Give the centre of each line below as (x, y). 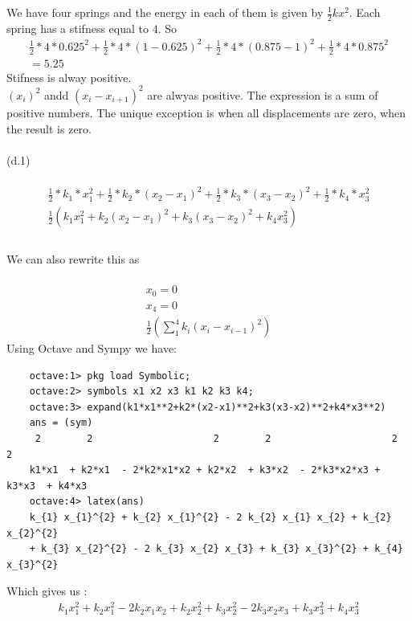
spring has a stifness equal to (78, 28)
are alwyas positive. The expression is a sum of (263, 94)
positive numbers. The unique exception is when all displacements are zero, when (206, 112)
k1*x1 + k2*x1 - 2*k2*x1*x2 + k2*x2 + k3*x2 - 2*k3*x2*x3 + (205, 470)
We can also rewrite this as (73, 258)
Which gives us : (47, 591)
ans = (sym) (61, 423)
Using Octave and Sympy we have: (92, 348)
